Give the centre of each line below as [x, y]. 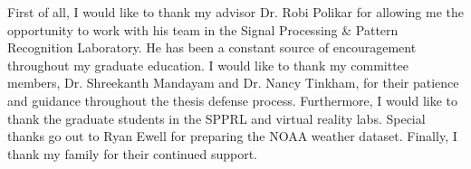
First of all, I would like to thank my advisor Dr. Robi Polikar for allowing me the [235, 12]
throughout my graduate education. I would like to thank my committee [208, 65]
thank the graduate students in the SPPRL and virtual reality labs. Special [216, 118]
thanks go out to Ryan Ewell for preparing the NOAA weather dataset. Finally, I [232, 136]
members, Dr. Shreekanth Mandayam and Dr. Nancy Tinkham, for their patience [233, 83]
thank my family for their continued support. [132, 153]
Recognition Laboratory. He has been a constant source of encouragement [212, 47]
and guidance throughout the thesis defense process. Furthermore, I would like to [233, 100]
